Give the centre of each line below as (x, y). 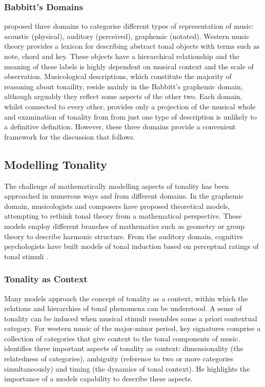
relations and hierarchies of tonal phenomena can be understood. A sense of (123, 308)
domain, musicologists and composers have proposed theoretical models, (117, 206)
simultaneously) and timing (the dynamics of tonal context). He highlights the (127, 368)
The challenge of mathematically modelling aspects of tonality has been (117, 186)
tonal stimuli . (26, 256)
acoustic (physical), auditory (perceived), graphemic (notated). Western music (127, 36)
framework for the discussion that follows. (70, 136)
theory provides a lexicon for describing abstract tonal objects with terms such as (132, 46)
